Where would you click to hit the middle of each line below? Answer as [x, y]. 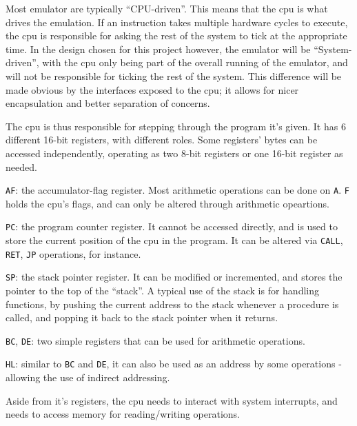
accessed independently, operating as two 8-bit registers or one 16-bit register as [174, 153]
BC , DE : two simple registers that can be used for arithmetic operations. [155, 340]
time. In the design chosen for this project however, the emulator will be [158, 49]
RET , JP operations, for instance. [73, 253]
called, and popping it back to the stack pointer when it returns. [142, 317]
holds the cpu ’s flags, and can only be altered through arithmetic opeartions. [167, 203]
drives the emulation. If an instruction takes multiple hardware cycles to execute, [177, 22]
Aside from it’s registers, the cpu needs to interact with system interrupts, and [172, 400]
